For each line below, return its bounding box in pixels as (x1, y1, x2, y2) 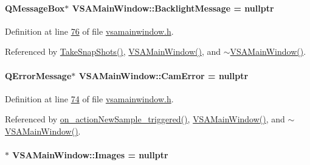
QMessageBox (5, 1, 65, 14)
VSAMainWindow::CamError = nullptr (78, 69, 249, 82)
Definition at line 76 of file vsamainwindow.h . (5, 24, 174, 37)
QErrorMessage (5, 69, 72, 82)
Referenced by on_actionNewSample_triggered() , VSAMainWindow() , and (5, 113, 285, 125)
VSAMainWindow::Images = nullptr (12, 149, 168, 161)
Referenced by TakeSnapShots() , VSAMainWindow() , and (5, 45, 221, 58)
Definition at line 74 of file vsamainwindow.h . (5, 92, 174, 105)
